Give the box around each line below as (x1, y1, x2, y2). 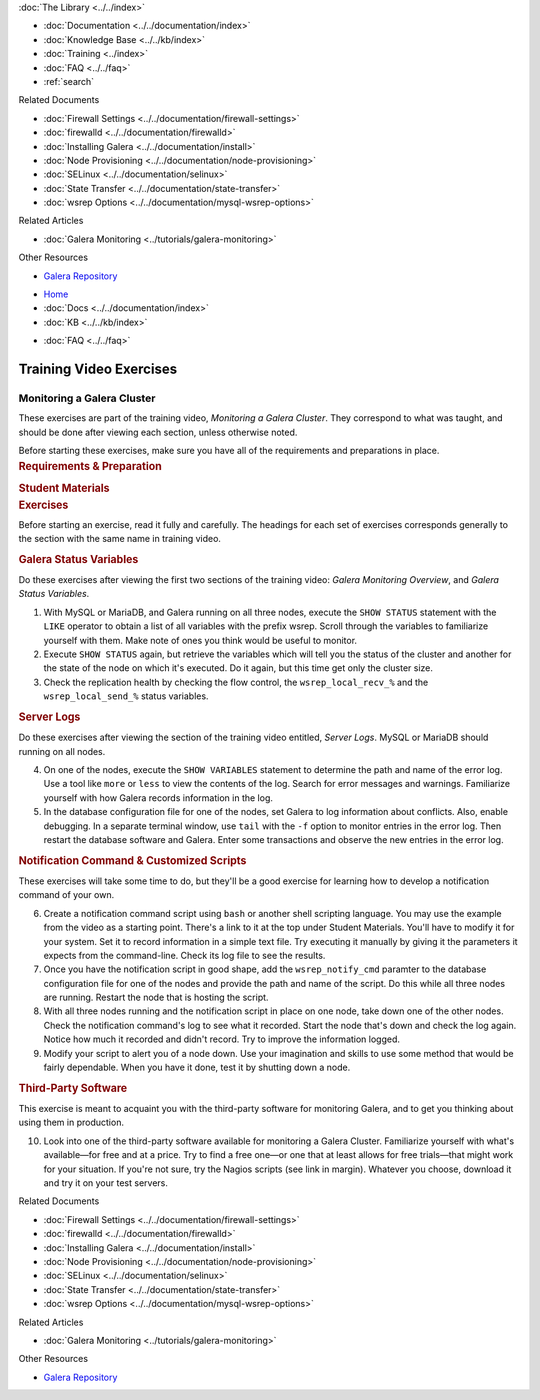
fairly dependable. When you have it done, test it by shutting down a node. (43, 1061, 351, 1074)
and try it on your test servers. (43, 1177, 169, 1189)
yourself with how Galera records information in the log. (43, 791, 274, 804)
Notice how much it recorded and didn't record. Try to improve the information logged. (43, 1033, 400, 1045)
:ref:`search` (43, 75, 95, 87)
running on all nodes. (18, 745, 106, 757)
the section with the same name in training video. (18, 532, 222, 544)
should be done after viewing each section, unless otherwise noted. (18, 426, 298, 438)
